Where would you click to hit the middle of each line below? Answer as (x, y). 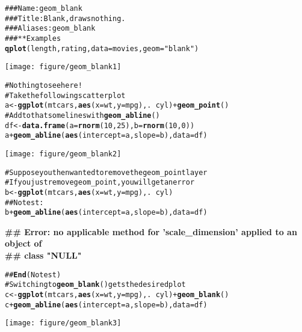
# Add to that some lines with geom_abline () (82, 115)
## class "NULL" (43, 255)
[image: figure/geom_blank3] (63, 323)
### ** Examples (33, 38)
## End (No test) (33, 275)
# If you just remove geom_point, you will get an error (100, 183)
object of (23, 243)
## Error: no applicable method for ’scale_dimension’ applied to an (151, 231)
